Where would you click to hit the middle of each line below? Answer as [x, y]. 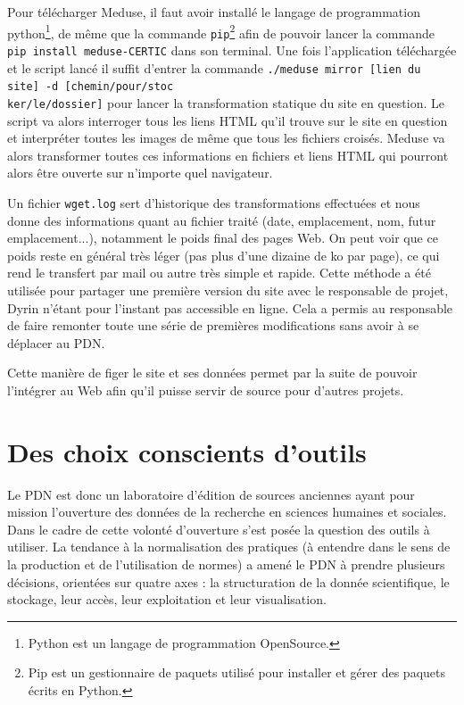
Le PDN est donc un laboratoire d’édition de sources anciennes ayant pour [211, 494]
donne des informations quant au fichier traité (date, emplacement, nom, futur [222, 220]
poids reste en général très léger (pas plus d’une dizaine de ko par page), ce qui [224, 255]
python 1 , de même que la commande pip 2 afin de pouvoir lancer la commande [221, 31]
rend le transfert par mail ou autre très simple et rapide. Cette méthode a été [219, 273]
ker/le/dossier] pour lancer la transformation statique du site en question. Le [226, 102]
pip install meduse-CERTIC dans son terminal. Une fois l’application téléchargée [232, 50]
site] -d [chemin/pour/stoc [91, 87]
